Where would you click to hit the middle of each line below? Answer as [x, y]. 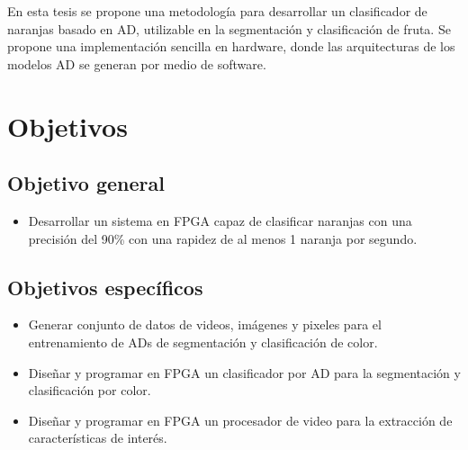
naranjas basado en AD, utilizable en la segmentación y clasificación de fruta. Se [229, 28]
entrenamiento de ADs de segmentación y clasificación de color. [203, 342]
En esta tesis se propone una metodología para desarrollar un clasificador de [217, 11]
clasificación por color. [90, 390]
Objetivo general [86, 183]
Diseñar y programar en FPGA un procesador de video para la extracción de [240, 420]
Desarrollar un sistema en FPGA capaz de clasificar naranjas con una [220, 220]
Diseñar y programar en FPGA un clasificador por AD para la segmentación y [244, 372]
